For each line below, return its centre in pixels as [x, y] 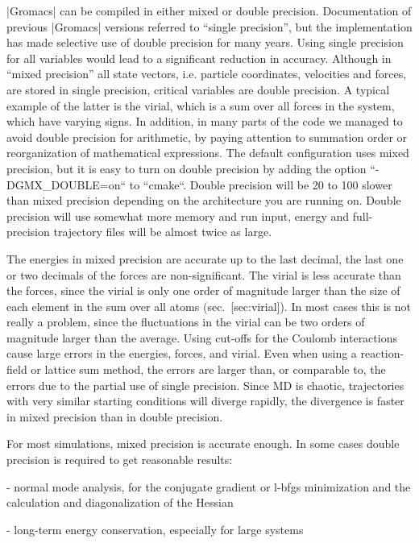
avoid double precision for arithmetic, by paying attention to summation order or [207, 137]
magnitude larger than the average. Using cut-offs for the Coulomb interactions [202, 337]
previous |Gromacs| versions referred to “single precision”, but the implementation [209, 26]
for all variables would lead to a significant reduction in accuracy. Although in [199, 58]
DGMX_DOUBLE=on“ [66, 184]
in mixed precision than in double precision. [115, 416]
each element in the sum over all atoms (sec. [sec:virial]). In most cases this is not [209, 306]
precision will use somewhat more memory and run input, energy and [178, 216]
